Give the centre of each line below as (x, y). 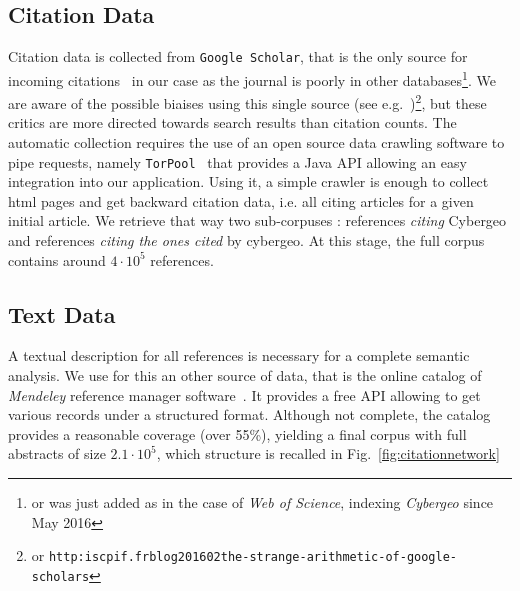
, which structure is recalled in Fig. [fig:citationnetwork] (328, 453)
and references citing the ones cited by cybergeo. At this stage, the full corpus (246, 239)
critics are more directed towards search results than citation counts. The (232, 122)
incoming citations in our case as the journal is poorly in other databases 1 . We (252, 78)
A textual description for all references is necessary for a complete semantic (239, 355)
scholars (60, 576)
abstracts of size (57, 453)
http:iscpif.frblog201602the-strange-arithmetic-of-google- (253, 557)
